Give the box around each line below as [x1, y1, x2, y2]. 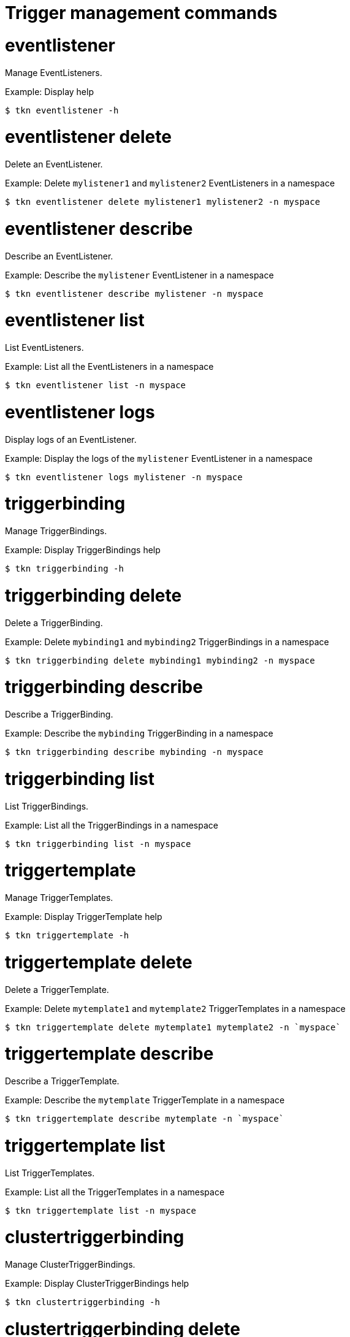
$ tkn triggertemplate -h [5, 930, 129, 940]
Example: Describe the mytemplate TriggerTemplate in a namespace [5, 1095, 285, 1105]
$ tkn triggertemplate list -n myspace [5, 1205, 196, 1216]
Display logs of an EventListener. [5, 434, 137, 445]
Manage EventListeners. [5, 67, 102, 78]
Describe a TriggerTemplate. [5, 1076, 120, 1086]
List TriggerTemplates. [5, 1167, 95, 1178]
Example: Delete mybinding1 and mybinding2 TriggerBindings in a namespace [5, 636, 329, 647]
